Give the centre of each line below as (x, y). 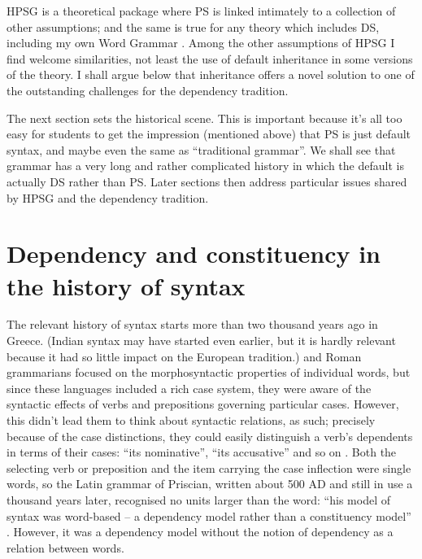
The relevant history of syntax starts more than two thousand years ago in (192, 324)
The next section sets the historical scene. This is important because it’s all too (204, 118)
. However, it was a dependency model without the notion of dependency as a (200, 532)
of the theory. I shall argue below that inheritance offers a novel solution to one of (211, 74)
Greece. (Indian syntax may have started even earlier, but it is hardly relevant (201, 341)
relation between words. (65, 547)
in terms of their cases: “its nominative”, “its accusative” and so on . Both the (202, 452)
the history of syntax (126, 285)
